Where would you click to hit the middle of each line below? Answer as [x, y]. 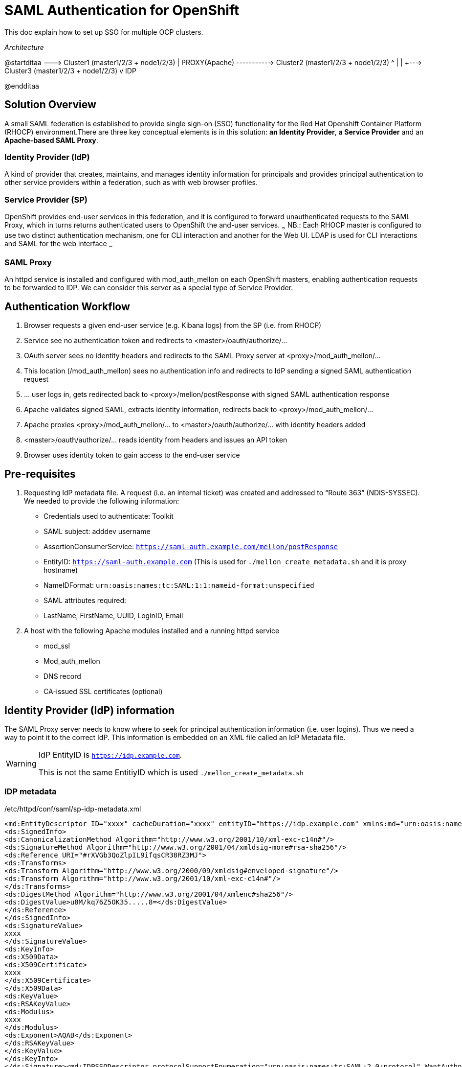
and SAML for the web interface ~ [59, 244]
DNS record [62, 676]
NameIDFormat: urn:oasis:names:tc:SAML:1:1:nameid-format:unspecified [179, 585]
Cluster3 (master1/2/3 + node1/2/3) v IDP [70, 70]
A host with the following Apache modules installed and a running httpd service [152, 631]
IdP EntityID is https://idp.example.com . [110, 754]
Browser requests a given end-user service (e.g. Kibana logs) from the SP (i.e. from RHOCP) [173, 325]
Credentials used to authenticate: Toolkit [109, 516]
